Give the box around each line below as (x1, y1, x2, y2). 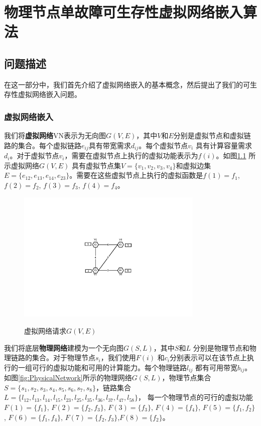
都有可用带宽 (195, 362, 238, 372)
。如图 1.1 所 (216, 150, 256, 161)
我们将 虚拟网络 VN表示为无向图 (4, 130, 106, 141)
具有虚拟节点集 (71, 160, 121, 170)
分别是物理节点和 (193, 342, 249, 353)
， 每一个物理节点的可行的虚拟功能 (138, 392, 253, 402)
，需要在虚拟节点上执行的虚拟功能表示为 (64, 150, 198, 161)
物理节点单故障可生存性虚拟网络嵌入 (4, 2, 243, 22)
